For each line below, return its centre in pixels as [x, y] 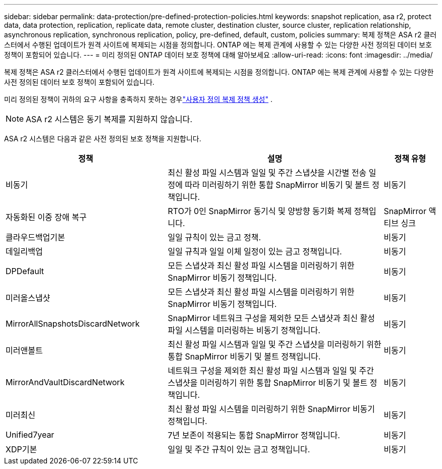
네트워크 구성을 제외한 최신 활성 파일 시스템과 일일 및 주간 [271, 371]
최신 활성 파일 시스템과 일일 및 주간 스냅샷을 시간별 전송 [267, 173]
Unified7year [30, 435]
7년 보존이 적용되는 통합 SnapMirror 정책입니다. [254, 435]
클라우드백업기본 [35, 237]
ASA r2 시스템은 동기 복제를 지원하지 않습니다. [109, 119]
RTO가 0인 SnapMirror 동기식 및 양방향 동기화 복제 [260, 211]
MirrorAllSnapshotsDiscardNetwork [73, 324]
